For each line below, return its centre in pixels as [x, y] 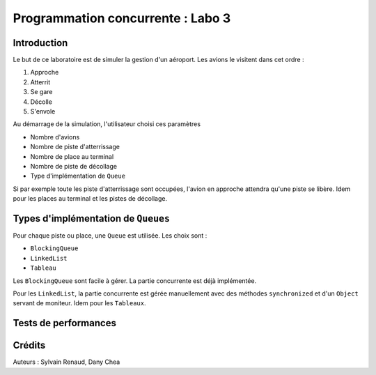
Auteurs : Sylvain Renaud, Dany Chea [66, 362]
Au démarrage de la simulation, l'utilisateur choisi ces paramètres [107, 124]
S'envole [43, 112]
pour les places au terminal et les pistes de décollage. [90, 199]
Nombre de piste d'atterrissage [75, 147]
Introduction [40, 43]
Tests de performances [64, 323]
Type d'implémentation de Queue [78, 176]
